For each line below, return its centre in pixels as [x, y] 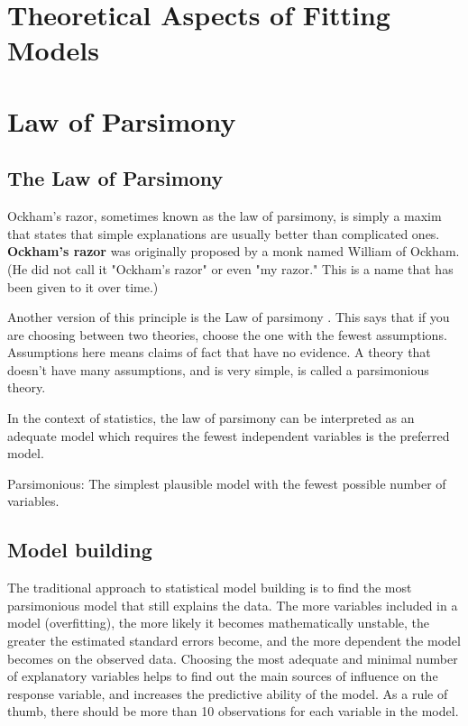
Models [53, 50]
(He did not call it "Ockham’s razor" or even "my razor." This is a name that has [230, 268]
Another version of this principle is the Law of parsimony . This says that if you [229, 317]
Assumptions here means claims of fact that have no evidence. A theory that [219, 352]
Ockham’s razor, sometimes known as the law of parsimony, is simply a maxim [225, 216]
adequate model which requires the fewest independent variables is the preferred [229, 435]
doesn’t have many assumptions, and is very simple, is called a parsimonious [218, 369]
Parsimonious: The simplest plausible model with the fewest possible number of [227, 483]
